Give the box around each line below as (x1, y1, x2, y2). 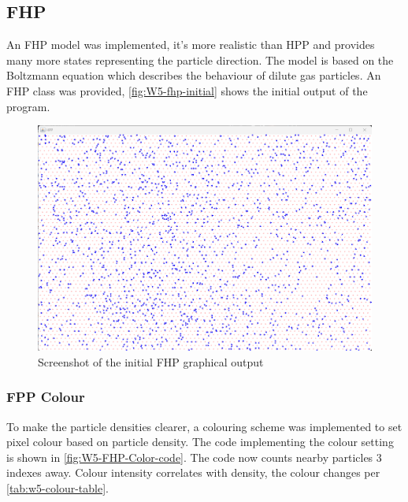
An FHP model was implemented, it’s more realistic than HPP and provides (6, 36, 375, 53)
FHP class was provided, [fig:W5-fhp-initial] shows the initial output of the (6, 82, 368, 99)
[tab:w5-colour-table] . (6, 480, 109, 496)
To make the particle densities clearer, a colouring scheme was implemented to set (6, 418, 402, 434)
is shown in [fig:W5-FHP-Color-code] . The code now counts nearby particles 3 (6, 448, 382, 465)
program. (6, 98, 50, 114)
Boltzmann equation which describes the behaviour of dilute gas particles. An (6, 67, 381, 84)
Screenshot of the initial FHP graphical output (38, 353, 264, 370)
